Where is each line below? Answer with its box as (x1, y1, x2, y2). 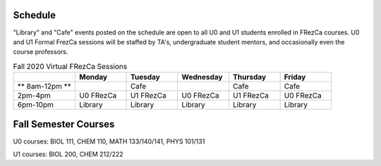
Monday (78, 72, 108, 82)
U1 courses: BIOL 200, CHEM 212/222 (13, 150, 123, 158)
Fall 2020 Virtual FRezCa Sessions (13, 61, 128, 71)
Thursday (233, 72, 267, 82)
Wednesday (181, 72, 223, 82)
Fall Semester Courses (13, 118, 115, 130)
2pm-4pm (17, 91, 51, 101)
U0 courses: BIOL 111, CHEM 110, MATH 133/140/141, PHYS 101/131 (13, 137, 205, 146)
